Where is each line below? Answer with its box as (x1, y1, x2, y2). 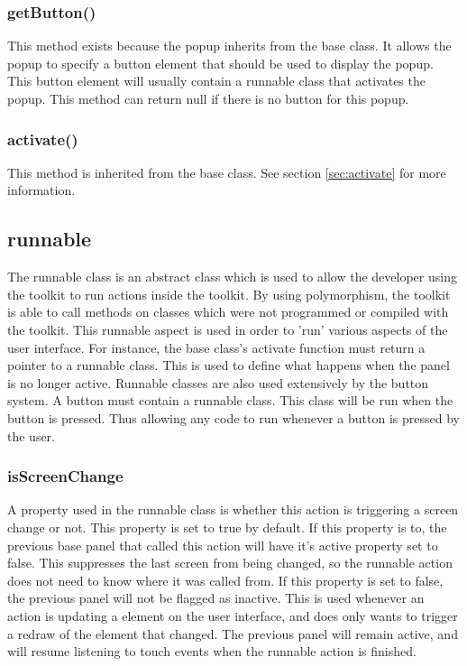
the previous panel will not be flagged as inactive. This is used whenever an (7, 588, 425, 607)
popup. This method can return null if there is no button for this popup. (7, 89, 409, 107)
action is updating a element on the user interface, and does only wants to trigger (7, 606, 458, 624)
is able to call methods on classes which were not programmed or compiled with (7, 302, 449, 321)
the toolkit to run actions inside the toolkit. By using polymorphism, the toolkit (7, 284, 451, 303)
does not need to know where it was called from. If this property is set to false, (7, 570, 444, 589)
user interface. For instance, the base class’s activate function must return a (7, 338, 426, 356)
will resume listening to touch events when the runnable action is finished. (7, 642, 417, 661)
